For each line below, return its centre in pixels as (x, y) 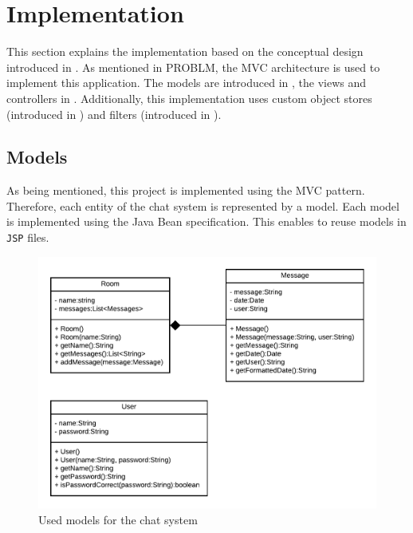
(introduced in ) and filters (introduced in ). (114, 114)
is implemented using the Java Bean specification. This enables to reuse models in (206, 221)
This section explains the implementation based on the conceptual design (185, 51)
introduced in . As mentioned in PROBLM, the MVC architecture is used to (193, 67)
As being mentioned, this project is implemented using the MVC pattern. (186, 190)
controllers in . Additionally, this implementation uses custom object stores (189, 98)
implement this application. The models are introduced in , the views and (187, 83)
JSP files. (28, 237)
